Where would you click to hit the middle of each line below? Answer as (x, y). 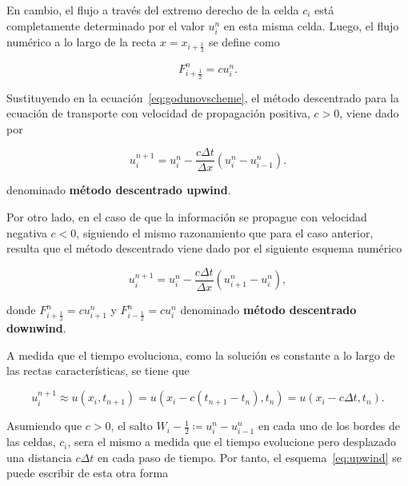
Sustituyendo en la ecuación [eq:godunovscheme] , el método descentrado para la (203, 97)
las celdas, (31, 442)
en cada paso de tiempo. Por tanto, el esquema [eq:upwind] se (249, 457)
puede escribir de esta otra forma (88, 473)
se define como (244, 41)
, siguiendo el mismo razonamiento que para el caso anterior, (225, 232)
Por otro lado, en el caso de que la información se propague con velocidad (187, 217)
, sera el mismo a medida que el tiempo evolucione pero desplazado (232, 442)
